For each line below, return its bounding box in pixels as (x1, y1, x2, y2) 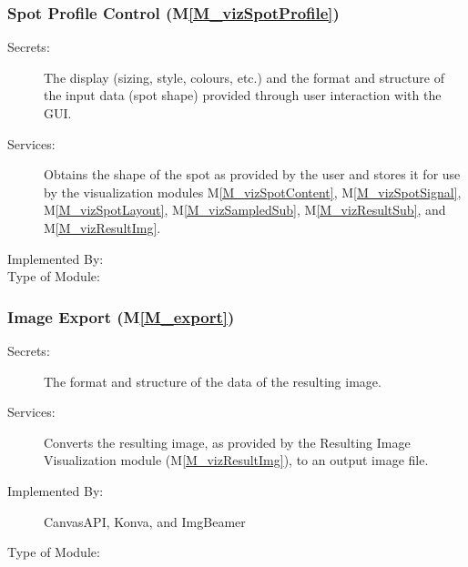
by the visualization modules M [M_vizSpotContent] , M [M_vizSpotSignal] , (44, 182, 462, 201)
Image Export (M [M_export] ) (7, 305, 235, 328)
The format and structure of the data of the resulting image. (44, 371, 382, 390)
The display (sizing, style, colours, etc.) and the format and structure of (44, 67, 444, 86)
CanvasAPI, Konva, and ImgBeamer (44, 511, 246, 531)
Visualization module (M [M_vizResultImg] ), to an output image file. (44, 451, 429, 470)
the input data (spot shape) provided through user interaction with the (44, 86, 442, 105)
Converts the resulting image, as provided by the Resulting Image (44, 432, 411, 451)
